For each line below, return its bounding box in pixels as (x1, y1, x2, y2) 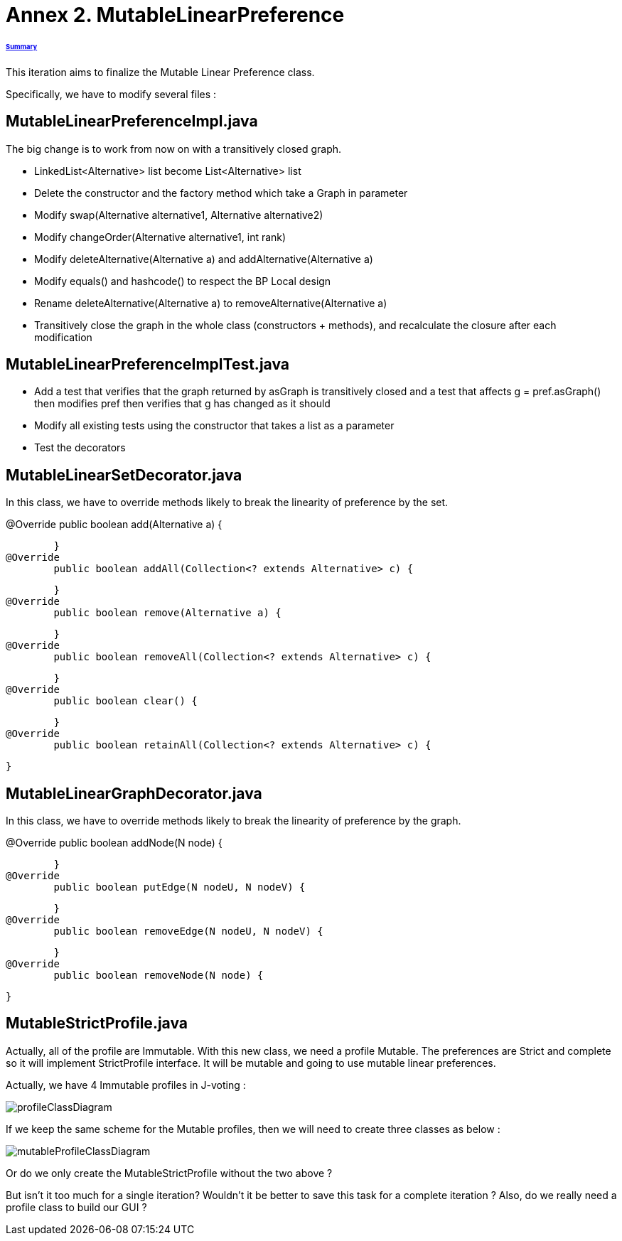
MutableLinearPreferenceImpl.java (6, 112, 258, 131)
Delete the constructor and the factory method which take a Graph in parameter (34, 186, 408, 199)
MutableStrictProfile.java (6, 1014, 188, 1033)
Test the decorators (34, 441, 126, 454)
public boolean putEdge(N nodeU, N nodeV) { (53, 881, 306, 893)
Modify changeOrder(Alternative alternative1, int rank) (34, 230, 286, 243)
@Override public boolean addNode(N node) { (6, 837, 222, 849)
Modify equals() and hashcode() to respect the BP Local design (34, 274, 331, 287)
